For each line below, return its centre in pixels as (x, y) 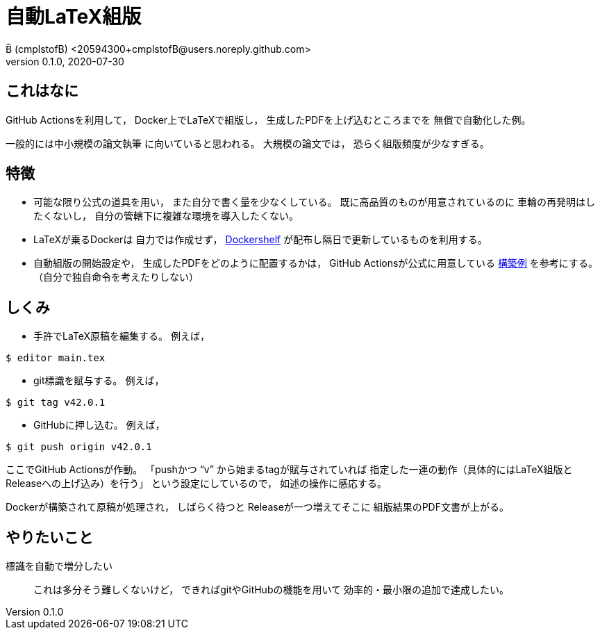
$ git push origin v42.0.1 (79, 447)
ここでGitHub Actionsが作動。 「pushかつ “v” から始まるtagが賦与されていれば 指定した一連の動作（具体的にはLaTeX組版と (289, 470)
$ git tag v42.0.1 (56, 403)
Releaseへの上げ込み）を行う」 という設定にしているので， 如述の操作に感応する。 (196, 484)
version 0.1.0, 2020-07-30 (65, 61)
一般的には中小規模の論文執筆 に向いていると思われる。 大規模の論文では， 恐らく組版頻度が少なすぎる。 (248, 143)
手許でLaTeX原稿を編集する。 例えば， (122, 336)
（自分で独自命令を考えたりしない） (116, 277)
